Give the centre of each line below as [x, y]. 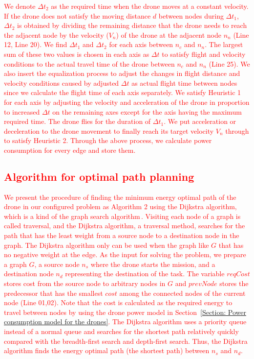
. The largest [224, 44]
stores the [234, 283]
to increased [22, 111]
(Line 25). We [229, 63]
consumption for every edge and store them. [70, 150]
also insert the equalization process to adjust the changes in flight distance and [122, 73]
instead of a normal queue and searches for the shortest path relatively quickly [121, 331]
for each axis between [141, 44]
